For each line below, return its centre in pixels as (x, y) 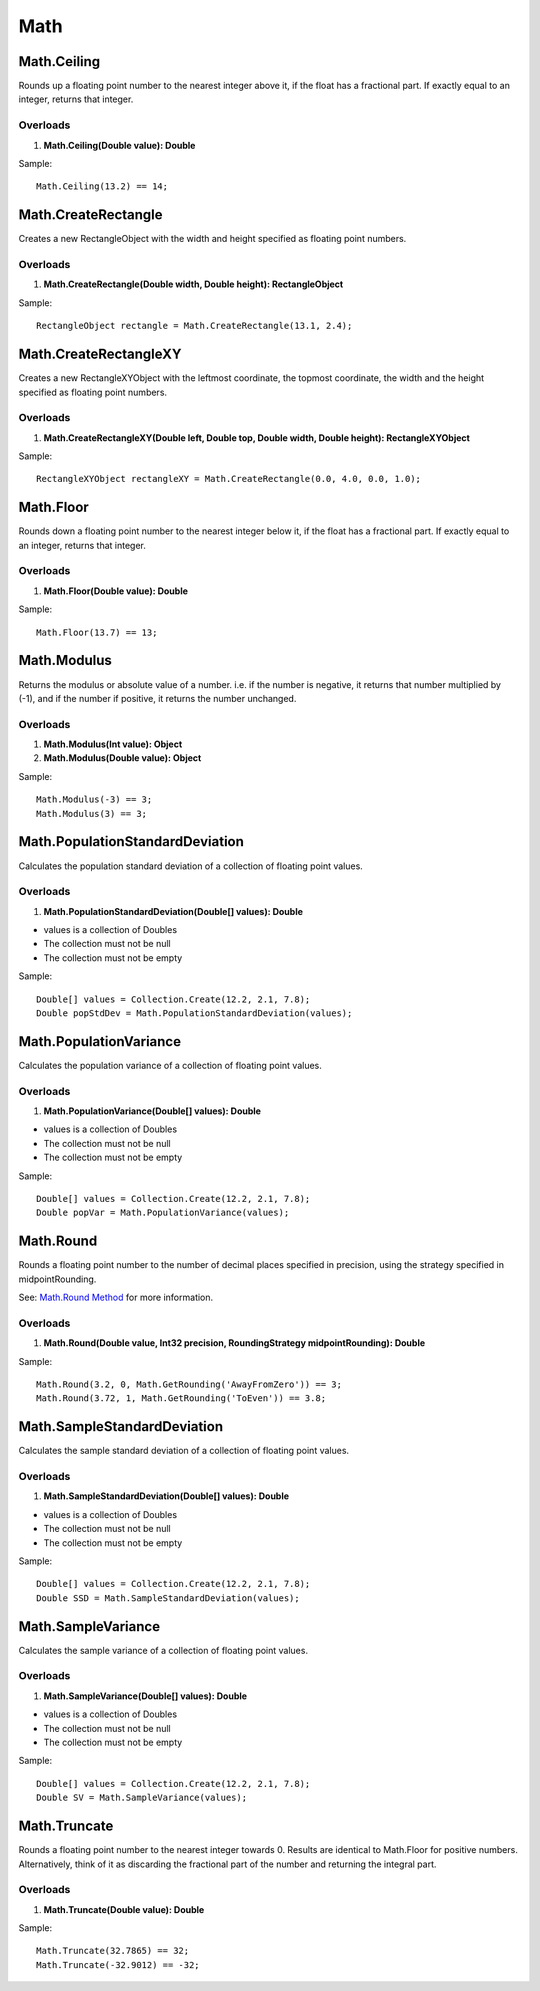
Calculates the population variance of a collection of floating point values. (170, 1065)
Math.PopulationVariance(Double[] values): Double (152, 1111)
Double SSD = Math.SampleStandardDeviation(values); (168, 1598)
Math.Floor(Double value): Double (116, 591)
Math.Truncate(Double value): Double (124, 1909)
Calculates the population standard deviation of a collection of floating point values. (191, 866)
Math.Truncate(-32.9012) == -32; (118, 1964)
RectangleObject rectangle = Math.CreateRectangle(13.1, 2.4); (194, 326)
